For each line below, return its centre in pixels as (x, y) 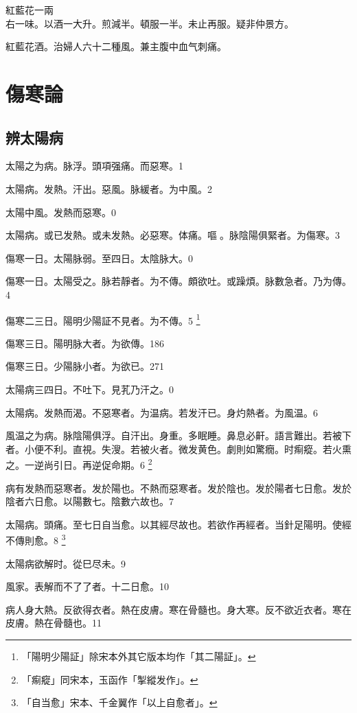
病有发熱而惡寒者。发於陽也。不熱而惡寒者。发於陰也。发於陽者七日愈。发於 (178, 488)
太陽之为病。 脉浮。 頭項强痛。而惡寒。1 (94, 166)
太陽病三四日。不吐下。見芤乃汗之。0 (90, 389)
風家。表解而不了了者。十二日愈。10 (87, 586)
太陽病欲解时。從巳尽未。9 (66, 563)
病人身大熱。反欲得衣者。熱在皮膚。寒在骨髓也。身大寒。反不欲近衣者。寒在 (178, 609)
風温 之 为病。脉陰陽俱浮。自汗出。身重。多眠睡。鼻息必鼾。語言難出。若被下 (178, 435)
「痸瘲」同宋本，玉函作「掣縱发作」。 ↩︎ (110, 679)
